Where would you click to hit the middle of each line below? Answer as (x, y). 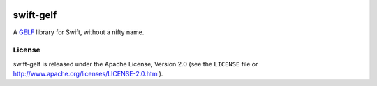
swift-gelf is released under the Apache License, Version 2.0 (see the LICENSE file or (135, 64)
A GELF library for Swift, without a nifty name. (79, 32)
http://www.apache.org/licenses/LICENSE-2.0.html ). (88, 74)
